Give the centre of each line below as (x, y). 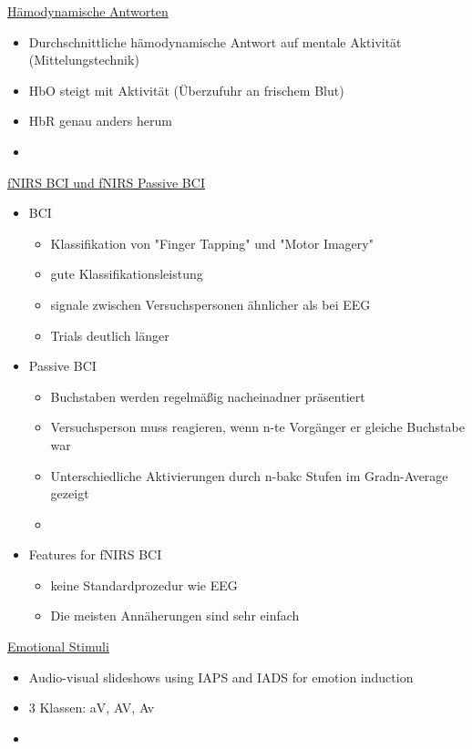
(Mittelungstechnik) (84, 60)
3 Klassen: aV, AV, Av (92, 708)
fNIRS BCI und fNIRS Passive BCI (106, 182)
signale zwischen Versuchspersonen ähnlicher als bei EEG (210, 304)
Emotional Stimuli (58, 646)
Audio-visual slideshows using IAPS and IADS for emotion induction (221, 677)
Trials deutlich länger (110, 335)
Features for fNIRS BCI (95, 554)
